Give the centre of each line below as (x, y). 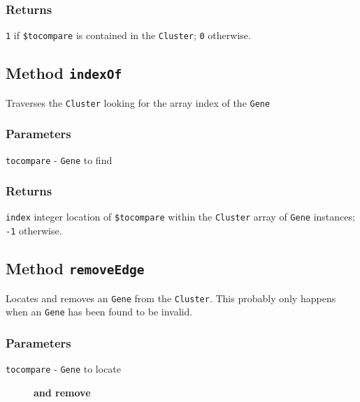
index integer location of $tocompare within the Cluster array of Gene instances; (180, 217)
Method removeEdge (75, 268)
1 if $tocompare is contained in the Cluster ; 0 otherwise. (128, 35)
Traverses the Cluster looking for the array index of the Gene (138, 102)
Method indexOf (64, 73)
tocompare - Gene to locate (64, 369)
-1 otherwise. (34, 231)
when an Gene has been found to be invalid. (99, 312)
